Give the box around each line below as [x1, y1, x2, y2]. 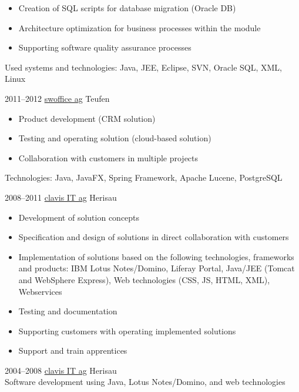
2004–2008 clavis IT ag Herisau [5, 364, 117, 376]
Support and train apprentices [18, 344, 127, 357]
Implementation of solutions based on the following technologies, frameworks [18, 250, 294, 263]
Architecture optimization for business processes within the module [18, 21, 261, 34]
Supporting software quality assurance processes [18, 41, 192, 54]
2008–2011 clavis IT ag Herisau [5, 191, 117, 203]
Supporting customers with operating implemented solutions [18, 324, 236, 337]
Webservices [18, 285, 62, 297]
